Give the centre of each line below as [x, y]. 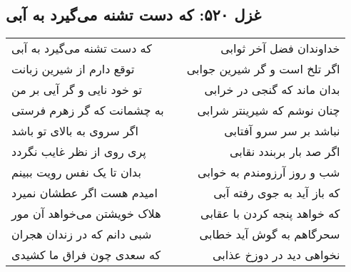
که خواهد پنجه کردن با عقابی [270, 214]
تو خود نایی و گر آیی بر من [77, 90]
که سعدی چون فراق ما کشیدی [86, 255]
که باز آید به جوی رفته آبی [277, 193]
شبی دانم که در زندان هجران [82, 234]
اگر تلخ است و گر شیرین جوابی [263, 69]
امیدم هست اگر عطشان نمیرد [85, 193]
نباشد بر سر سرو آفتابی [282, 131]
